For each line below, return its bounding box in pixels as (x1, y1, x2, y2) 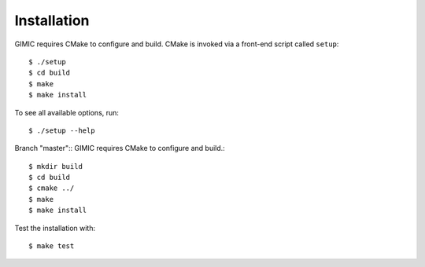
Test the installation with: (14, 223, 96, 232)
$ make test (28, 242, 75, 251)
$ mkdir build (28, 162, 83, 170)
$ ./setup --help (28, 126, 95, 135)
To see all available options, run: (14, 108, 120, 117)
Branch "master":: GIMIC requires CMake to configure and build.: (14, 144, 226, 153)
